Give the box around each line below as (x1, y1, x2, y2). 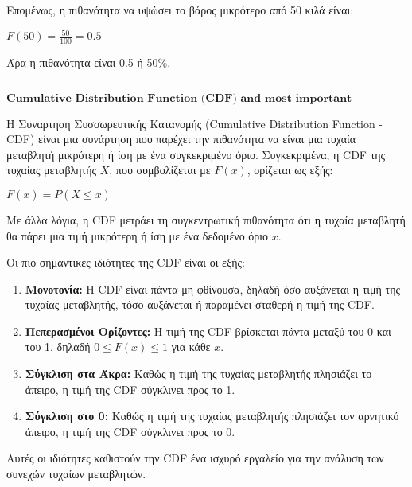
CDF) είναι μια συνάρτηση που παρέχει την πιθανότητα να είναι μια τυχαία (6, 131, 356, 147)
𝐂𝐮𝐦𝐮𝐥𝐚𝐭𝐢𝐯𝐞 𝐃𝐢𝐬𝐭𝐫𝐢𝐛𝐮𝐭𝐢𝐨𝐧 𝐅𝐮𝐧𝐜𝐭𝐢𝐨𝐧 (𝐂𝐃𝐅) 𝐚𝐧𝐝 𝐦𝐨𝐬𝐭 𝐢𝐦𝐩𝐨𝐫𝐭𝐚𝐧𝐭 (6, 92, 352, 104)
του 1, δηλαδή (25, 338, 91, 355)
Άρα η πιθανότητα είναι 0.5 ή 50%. (6, 53, 171, 70)
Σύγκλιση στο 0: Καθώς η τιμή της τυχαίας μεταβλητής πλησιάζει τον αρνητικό (25, 407, 399, 424)
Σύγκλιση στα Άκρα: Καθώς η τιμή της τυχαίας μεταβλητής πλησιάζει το (25, 365, 372, 382)
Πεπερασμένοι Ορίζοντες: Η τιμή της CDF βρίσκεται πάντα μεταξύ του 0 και (25, 322, 391, 339)
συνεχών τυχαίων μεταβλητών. (6, 466, 146, 482)
